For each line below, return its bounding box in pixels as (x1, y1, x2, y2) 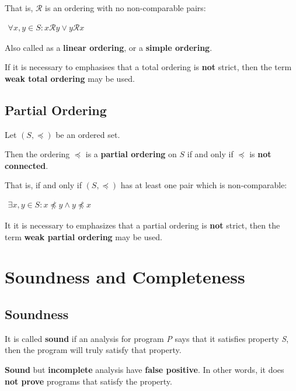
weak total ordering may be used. (5, 72, 135, 84)
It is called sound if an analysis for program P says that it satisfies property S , (5, 332, 289, 344)
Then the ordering (5, 148, 70, 160)
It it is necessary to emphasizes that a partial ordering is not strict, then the (5, 219, 280, 231)
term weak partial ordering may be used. (5, 230, 162, 243)
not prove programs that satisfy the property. (5, 375, 172, 387)
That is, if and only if (5, 179, 82, 191)
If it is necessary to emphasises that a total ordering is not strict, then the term (5, 61, 292, 73)
